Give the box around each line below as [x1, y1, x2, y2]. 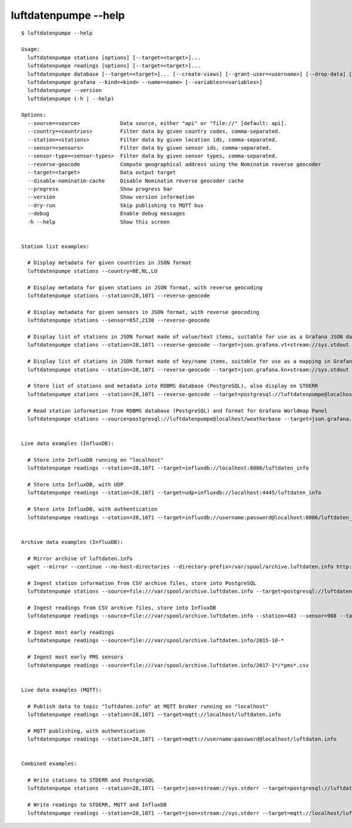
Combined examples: [21, 761, 77, 767]
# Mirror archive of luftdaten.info [27, 555, 133, 562]
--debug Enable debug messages [27, 210, 185, 217]
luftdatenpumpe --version [27, 87, 102, 94]
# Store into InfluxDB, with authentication [27, 506, 158, 513]
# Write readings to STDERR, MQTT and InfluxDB [27, 802, 167, 808]
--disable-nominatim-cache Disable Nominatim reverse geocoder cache [27, 177, 244, 184]
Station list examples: [21, 243, 90, 249]
